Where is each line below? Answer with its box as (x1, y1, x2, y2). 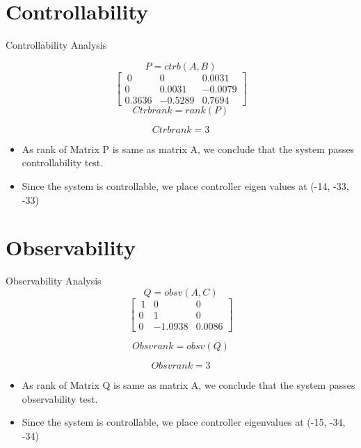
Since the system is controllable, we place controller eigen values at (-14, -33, (22, 179, 349, 193)
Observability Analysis (6, 273, 102, 288)
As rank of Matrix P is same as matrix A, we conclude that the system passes (22, 141, 355, 156)
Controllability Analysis (6, 38, 107, 52)
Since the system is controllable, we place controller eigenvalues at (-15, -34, (22, 415, 346, 429)
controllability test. (22, 155, 104, 170)
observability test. (22, 391, 98, 406)
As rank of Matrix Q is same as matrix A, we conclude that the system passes (22, 378, 355, 392)
